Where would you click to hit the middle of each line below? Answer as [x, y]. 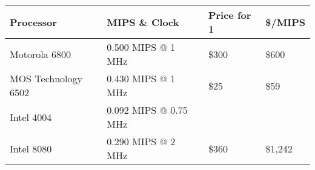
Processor [33, 22]
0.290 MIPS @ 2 [141, 141]
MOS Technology [46, 78]
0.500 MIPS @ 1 [141, 47]
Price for [230, 15]
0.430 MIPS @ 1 [141, 78]
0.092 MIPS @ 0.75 [147, 110]
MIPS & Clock [143, 22]
